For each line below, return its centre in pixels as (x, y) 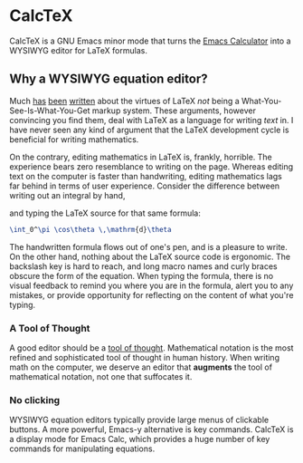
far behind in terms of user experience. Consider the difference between (145, 186)
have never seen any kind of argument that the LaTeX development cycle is (149, 130)
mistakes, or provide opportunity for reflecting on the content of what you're (151, 294)
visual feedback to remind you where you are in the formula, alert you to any (151, 285)
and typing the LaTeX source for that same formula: (105, 213)
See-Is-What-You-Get (50, 111)
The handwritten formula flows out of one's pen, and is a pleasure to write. (148, 246)
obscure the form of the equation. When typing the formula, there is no (142, 275)
